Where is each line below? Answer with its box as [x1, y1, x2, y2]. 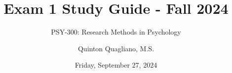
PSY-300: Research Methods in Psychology [51, 27, 181, 37]
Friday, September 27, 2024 [75, 60, 157, 70]
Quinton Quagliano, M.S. [77, 43, 155, 53]
